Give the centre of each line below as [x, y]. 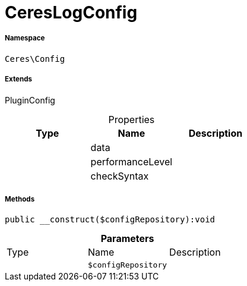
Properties [132, 119]
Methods [20, 199]
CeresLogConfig [71, 12]
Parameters [127, 239]
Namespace [25, 38]
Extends [19, 79]
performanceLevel [132, 161]
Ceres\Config [35, 59]
